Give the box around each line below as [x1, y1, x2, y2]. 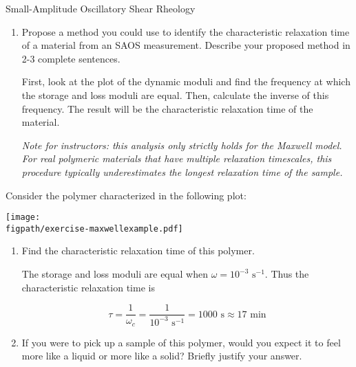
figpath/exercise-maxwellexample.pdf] [6, 223, 183, 234]
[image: [6, 212, 41, 223]
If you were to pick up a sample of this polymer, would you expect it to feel [21, 335, 341, 349]
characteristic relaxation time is [21, 280, 155, 294]
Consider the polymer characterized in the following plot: [6, 188, 247, 202]
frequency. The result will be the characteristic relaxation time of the [21, 101, 313, 115]
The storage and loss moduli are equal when [21, 267, 208, 281]
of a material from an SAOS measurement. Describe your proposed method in [21, 38, 350, 52]
